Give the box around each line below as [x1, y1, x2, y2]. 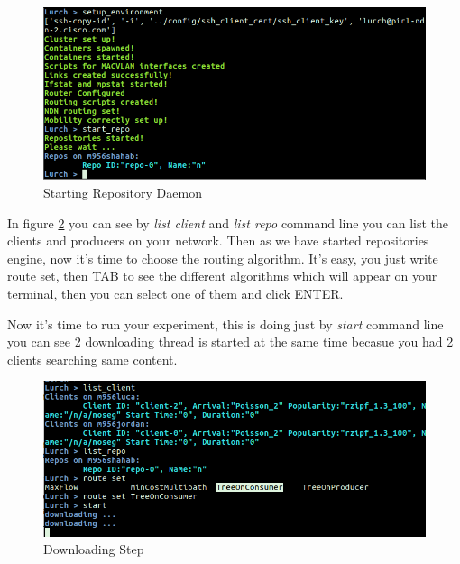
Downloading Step [43, 540, 144, 559]
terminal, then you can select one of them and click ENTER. [7, 284, 344, 303]
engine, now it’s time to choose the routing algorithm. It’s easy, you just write [7, 248, 438, 267]
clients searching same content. [7, 349, 178, 368]
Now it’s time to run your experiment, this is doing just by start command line [7, 314, 444, 333]
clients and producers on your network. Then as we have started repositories [7, 231, 429, 250]
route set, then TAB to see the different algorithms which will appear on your [7, 266, 437, 285]
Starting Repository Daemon [43, 183, 202, 202]
